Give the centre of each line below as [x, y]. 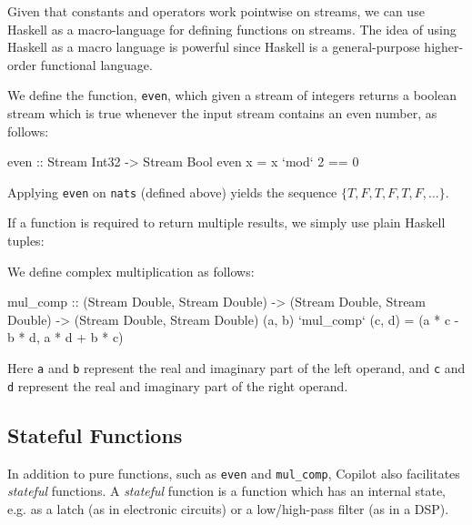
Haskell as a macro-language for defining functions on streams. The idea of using [232, 29]
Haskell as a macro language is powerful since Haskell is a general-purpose [214, 47]
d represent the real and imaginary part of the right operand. [178, 385]
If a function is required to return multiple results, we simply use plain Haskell [226, 222]
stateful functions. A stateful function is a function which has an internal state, [227, 491]
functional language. [96, 64]
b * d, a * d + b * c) [65, 337]
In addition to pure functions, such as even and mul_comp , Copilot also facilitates [234, 473]
